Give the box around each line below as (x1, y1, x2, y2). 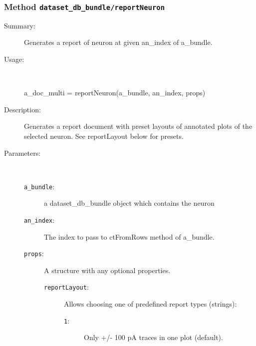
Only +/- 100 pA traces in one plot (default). (84, 332, 223, 343)
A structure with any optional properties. (44, 265, 171, 275)
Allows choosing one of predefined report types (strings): (64, 299, 237, 309)
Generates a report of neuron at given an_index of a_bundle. (24, 37, 213, 47)
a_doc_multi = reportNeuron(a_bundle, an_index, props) (24, 87, 206, 98)
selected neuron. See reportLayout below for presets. (24, 130, 184, 141)
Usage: (4, 53, 24, 64)
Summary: (4, 20, 35, 30)
